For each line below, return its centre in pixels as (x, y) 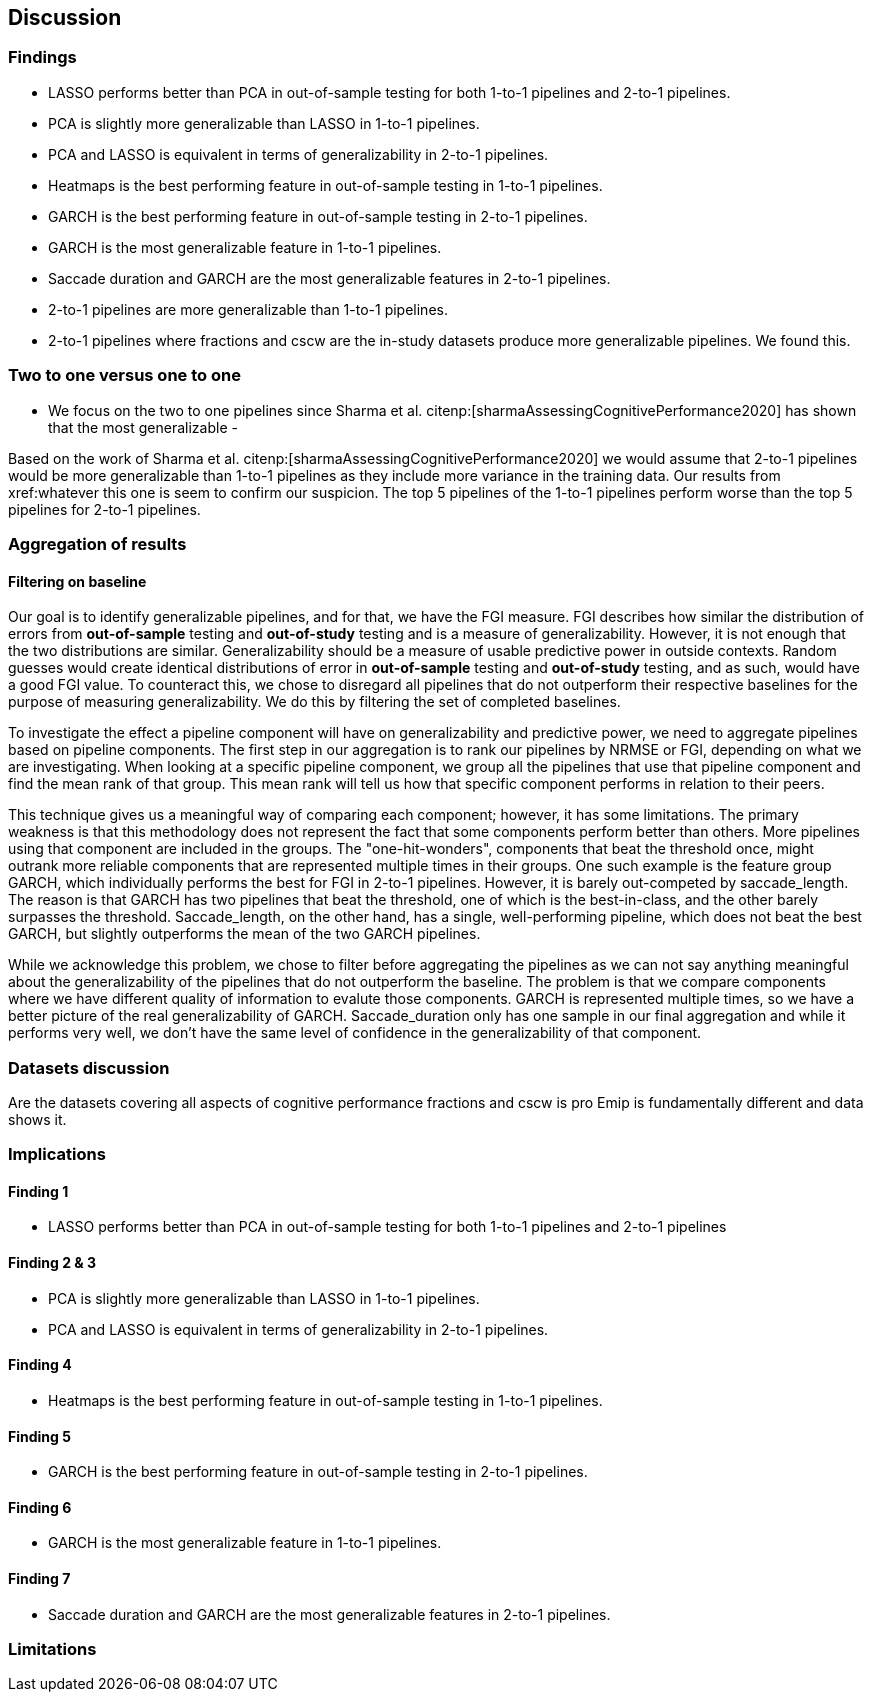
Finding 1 (38, 1191)
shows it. (37, 1119)
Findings (42, 57)
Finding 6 (40, 1507)
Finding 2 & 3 (52, 1263)
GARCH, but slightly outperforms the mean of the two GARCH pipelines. (244, 934)
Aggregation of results (97, 543)
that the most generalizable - (143, 427)
